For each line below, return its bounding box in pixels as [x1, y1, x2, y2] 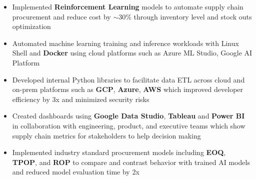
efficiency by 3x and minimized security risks [12, 93, 149, 104]
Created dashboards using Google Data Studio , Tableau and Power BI [12, 110, 245, 121]
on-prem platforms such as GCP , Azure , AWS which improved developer [12, 84, 243, 94]
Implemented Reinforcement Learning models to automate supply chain [12, 1, 243, 11]
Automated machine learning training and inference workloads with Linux [12, 37, 239, 48]
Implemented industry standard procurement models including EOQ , [12, 147, 226, 157]
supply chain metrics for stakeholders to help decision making [12, 130, 201, 140]
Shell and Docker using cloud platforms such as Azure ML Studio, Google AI [12, 47, 252, 58]
